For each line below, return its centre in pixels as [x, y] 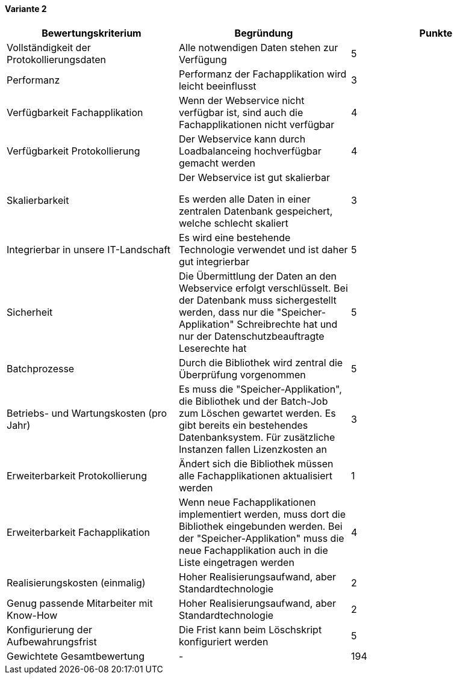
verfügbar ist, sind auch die [241, 112]
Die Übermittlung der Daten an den [258, 276]
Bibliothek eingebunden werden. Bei [260, 526]
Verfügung [203, 59]
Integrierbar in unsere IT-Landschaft [89, 249]
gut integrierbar [214, 261]
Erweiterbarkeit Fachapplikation [78, 532]
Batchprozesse [41, 368]
